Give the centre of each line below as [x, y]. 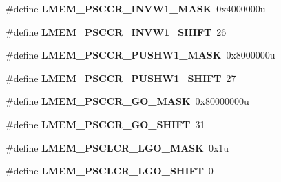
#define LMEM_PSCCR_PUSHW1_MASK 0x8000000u [140, 55]
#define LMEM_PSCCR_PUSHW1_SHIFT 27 [121, 78]
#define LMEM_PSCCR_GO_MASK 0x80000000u [127, 101]
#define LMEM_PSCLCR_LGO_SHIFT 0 [110, 171]
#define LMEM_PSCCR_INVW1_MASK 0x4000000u [136, 8]
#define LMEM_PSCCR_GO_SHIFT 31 [105, 124]
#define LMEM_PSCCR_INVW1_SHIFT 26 [116, 31]
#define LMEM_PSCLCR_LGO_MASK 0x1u [117, 147]
